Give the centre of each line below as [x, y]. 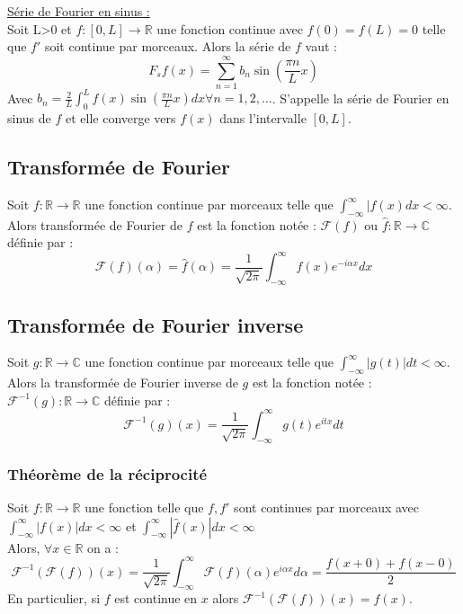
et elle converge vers [120, 118]
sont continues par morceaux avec [327, 507]
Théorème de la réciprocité [107, 473]
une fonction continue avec [230, 28]
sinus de [29, 118]
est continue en [156, 598]
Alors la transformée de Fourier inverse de [123, 383]
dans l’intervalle [263, 118]
